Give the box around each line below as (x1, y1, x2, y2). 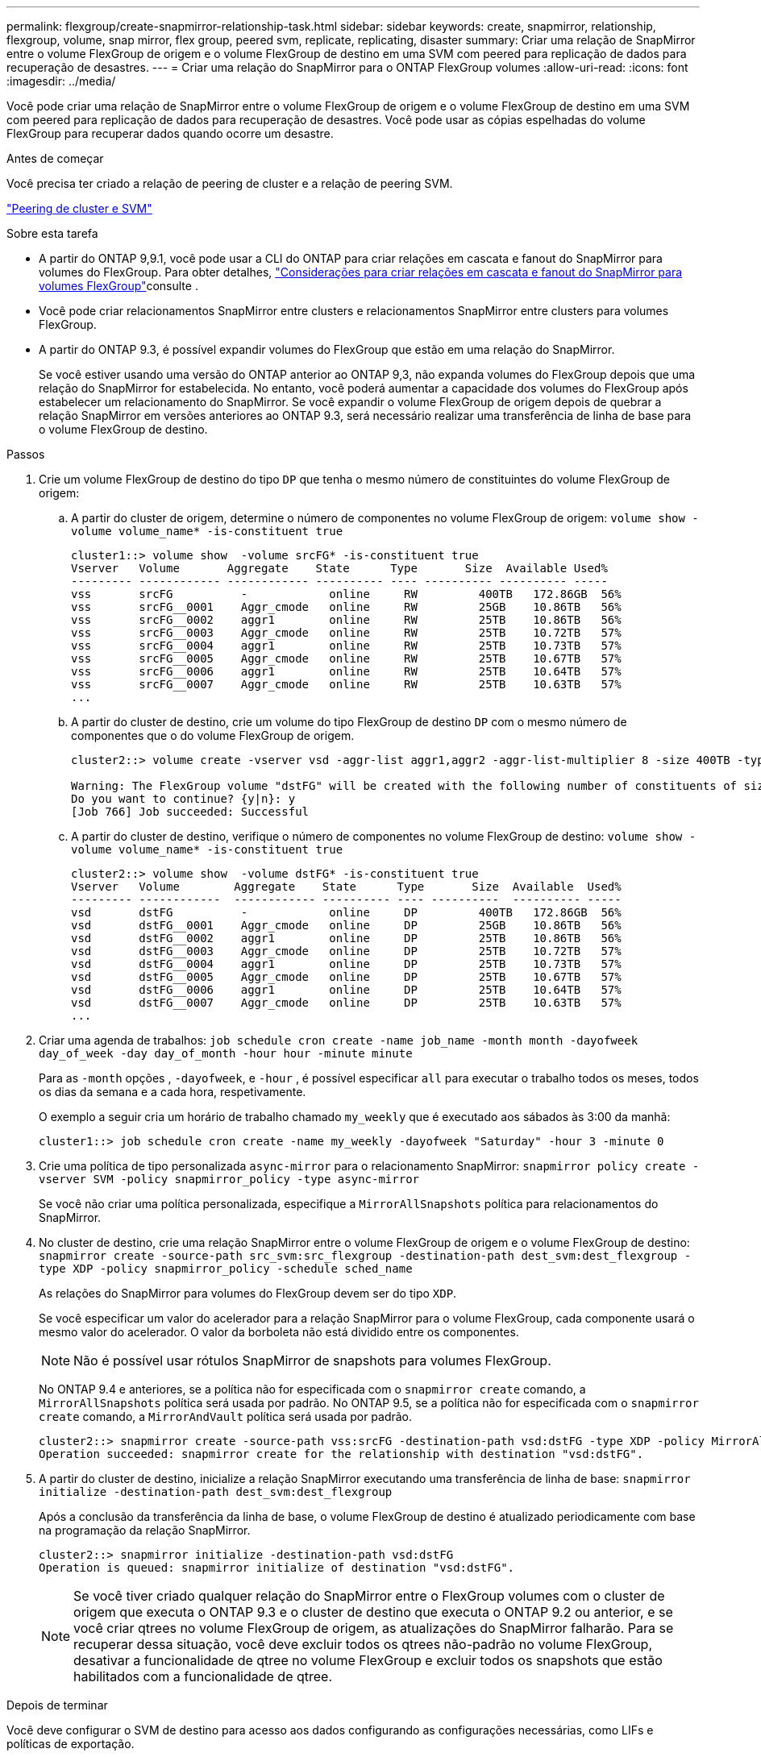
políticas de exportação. (6, 1737, 135, 1751)
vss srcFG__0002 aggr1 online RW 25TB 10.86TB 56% (71, 613, 622, 626)
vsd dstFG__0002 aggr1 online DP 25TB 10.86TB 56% (71, 932, 622, 945)
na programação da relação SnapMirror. (39, 1523, 251, 1537)
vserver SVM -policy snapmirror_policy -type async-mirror (39, 1173, 420, 1186)
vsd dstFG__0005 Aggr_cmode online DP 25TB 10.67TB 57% (71, 970, 622, 983)
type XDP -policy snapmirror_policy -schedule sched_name (39, 1262, 413, 1275)
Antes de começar (6, 152, 104, 165)
